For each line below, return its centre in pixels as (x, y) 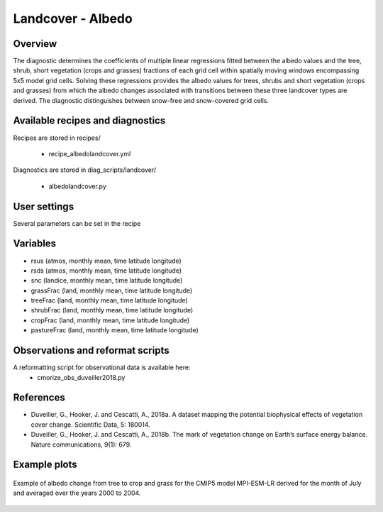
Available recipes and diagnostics (89, 121)
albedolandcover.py (77, 186)
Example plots (45, 465)
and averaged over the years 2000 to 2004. (77, 493)
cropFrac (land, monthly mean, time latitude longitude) (110, 320)
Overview (35, 44)
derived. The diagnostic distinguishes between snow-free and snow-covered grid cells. (141, 100)
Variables (35, 244)
